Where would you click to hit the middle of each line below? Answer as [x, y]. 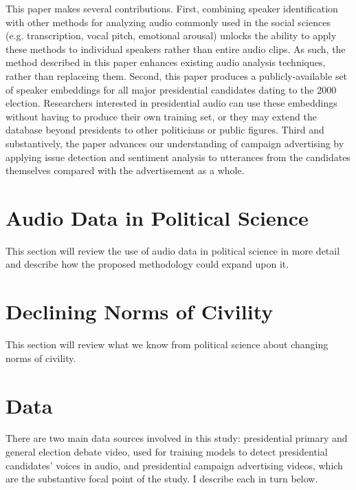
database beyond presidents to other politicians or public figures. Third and [165, 130]
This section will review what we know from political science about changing [167, 344]
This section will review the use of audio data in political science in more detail [173, 250]
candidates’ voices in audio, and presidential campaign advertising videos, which [174, 465]
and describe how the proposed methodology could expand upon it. [147, 264]
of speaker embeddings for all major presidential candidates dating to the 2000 [171, 89]
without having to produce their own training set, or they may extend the [161, 116]
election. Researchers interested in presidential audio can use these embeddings [171, 103]
